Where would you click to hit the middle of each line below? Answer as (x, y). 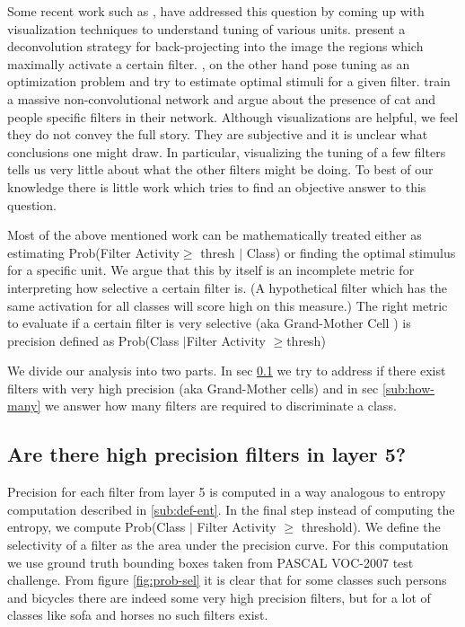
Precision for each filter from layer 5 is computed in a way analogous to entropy (227, 492)
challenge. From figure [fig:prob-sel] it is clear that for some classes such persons (227, 580)
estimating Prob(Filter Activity (93, 252)
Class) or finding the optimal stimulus (351, 252)
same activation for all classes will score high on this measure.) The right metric (228, 305)
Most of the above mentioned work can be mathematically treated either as (215, 235)
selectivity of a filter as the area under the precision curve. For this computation (228, 545)
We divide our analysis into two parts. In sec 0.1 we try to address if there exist (227, 371)
